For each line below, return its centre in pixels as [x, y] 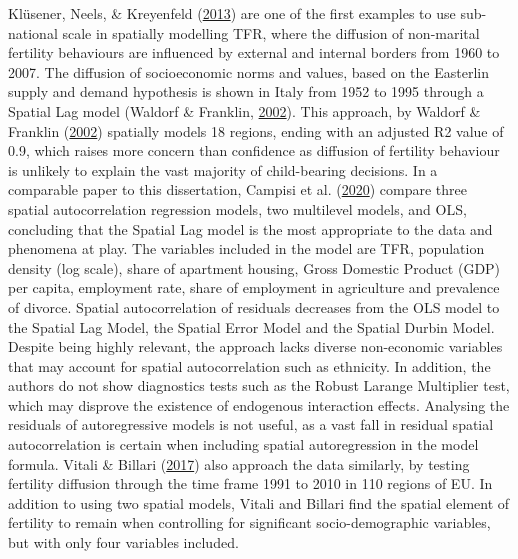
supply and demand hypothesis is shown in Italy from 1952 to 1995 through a [246, 91]
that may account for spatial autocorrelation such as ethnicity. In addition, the [249, 365]
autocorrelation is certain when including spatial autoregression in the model [243, 444]
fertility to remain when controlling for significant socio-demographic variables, [249, 522]
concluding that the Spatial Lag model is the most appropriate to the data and [250, 228]
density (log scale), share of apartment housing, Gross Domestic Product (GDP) [254, 267]
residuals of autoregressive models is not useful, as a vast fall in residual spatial [251, 424]
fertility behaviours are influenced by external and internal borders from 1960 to [254, 52]
